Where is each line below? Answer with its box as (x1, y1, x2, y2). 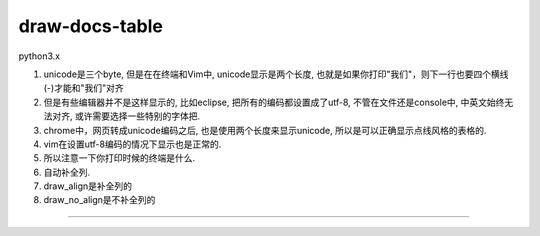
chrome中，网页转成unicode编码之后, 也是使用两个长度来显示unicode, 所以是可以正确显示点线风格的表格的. (43, 124, 487, 136)
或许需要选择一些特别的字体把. (74, 110, 201, 122)
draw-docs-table (18, 15, 164, 37)
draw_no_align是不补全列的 (43, 194, 156, 206)
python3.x (18, 50, 60, 62)
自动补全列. (43, 166, 91, 178)
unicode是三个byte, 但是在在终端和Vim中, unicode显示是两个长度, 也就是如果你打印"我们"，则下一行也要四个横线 (43, 68, 509, 80)
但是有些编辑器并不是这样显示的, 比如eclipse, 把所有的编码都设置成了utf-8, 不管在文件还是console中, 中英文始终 (43, 96, 505, 108)
